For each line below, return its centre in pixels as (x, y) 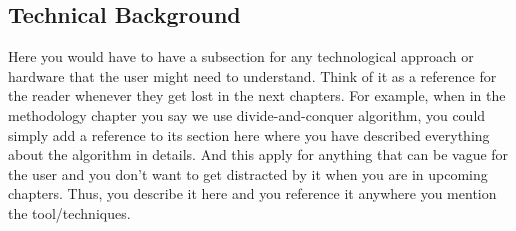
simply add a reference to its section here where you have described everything (249, 134)
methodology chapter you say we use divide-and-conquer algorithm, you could (247, 114)
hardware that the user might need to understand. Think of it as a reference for (252, 75)
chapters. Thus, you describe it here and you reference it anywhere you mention (252, 193)
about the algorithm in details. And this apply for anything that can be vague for (258, 154)
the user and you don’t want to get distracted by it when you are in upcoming (248, 173)
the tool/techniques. (69, 212)
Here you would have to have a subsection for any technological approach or (241, 56)
